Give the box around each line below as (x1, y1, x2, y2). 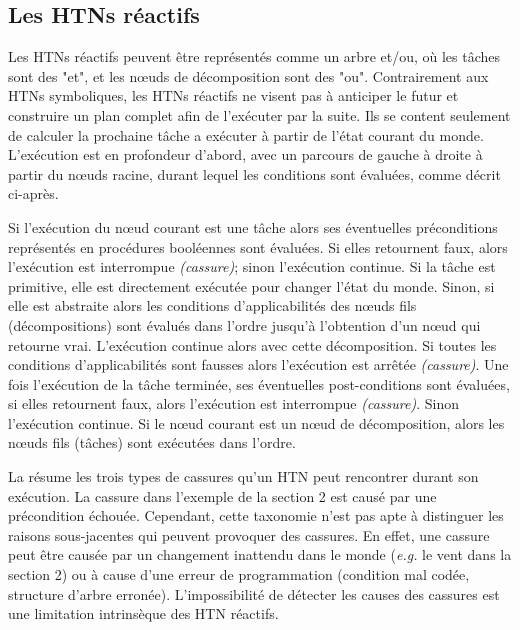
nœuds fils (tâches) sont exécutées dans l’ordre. (8, 432, 296, 453)
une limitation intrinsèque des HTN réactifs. (8, 603, 279, 624)
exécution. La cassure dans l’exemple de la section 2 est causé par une (8, 485, 437, 506)
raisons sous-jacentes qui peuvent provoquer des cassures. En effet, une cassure (8, 524, 490, 545)
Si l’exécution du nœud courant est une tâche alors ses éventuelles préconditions (8, 216, 498, 237)
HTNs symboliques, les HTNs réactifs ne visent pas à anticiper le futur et (8, 85, 459, 106)
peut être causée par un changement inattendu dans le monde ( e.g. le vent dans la (8, 544, 512, 565)
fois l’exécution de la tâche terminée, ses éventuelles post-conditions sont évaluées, (8, 373, 510, 394)
